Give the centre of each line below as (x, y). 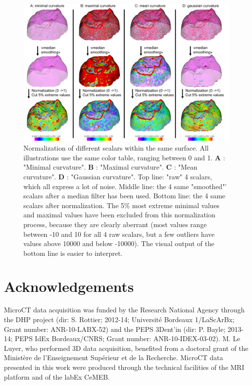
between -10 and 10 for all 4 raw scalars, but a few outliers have (119, 234)
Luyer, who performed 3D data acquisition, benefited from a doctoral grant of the (126, 348)
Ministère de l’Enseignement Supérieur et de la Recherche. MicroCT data (114, 357)
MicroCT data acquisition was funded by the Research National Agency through (124, 310)
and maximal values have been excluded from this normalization (119, 215)
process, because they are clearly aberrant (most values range (115, 224)
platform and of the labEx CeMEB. (57, 376)
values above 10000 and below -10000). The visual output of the (119, 243)
